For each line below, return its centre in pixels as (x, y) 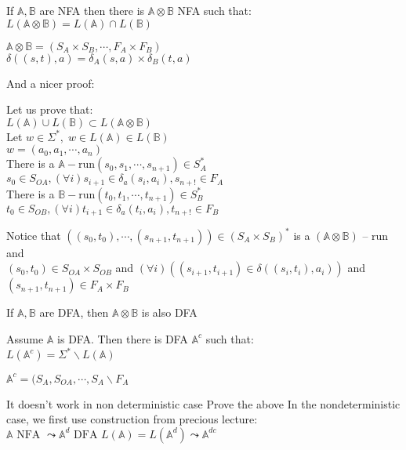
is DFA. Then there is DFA (123, 338)
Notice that (34, 235)
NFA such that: (214, 10)
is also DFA (169, 312)
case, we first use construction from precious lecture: (132, 419)
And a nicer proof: (51, 83)
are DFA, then (74, 312)
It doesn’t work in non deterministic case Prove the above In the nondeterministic (203, 403)
